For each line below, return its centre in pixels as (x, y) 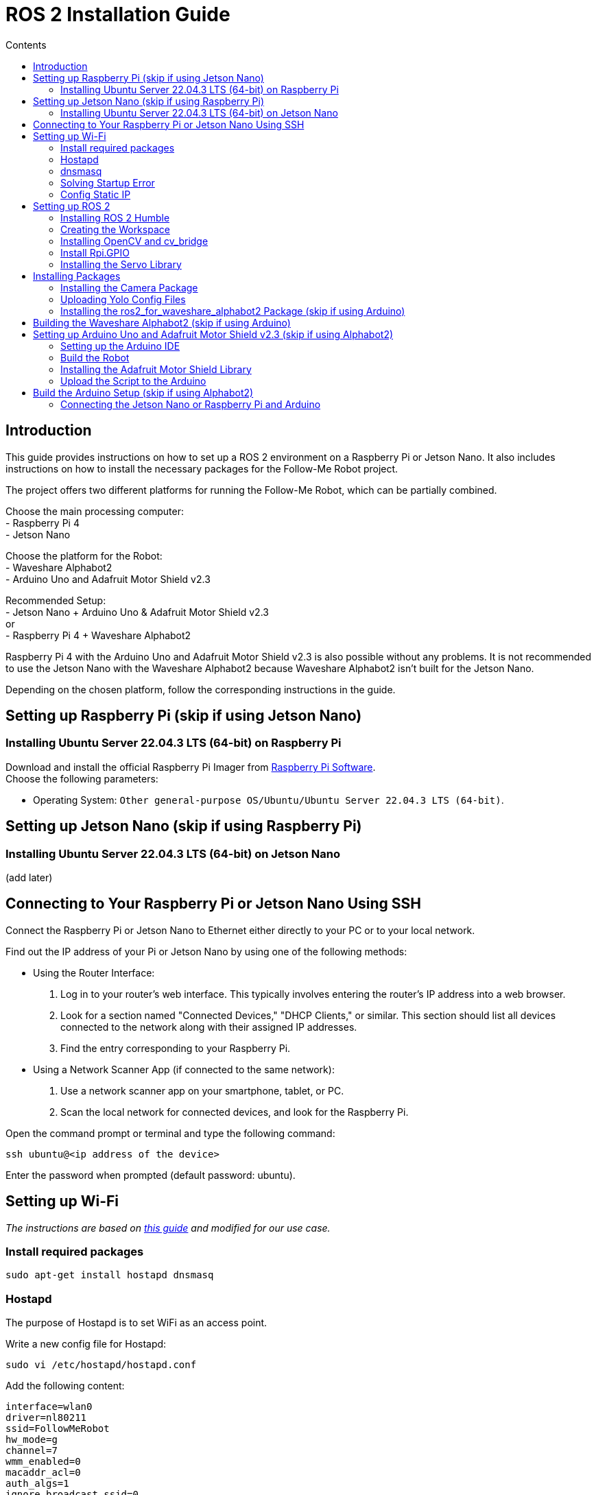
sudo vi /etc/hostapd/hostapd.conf (101, 1365)
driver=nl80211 (46, 1418)
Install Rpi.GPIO (95, 252)
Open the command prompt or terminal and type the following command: (170, 1133)
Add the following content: (65, 1386)
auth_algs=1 (37, 1484)
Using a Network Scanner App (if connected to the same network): (184, 1069)
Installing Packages (77, 276)
